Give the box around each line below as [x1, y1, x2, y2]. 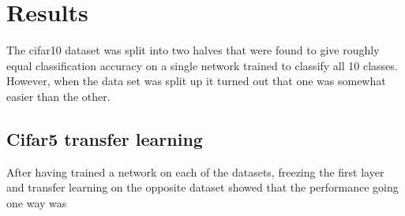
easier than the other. [6, 88, 111, 104]
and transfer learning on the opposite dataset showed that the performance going [6, 179, 399, 196]
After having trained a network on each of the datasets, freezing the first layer [6, 163, 384, 180]
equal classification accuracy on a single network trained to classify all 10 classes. [6, 57, 398, 73]
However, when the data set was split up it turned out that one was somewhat [6, 73, 386, 89]
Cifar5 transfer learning [6, 126, 203, 151]
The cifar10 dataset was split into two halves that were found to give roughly [6, 42, 380, 58]
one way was [6, 194, 67, 210]
